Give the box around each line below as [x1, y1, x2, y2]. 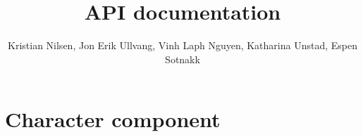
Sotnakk [165, 51, 200, 66]
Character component [5, 105, 221, 133]
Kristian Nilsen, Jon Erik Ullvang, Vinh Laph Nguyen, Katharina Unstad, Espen [8, 38, 357, 53]
